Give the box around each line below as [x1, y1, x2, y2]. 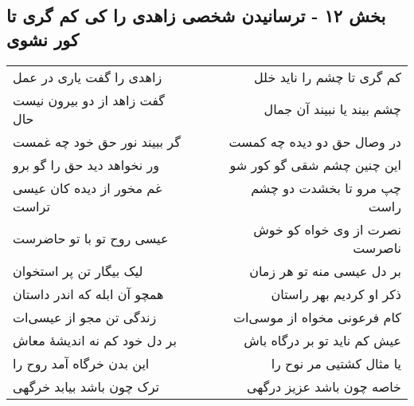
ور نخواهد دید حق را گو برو [13, 155, 160, 174]
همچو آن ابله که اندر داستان [13, 284, 164, 303]
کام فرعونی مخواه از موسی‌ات [232, 307, 401, 326]
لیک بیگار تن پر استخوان [13, 261, 143, 280]
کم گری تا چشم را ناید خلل [254, 67, 401, 86]
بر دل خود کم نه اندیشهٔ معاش [13, 330, 177, 349]
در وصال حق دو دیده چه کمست [228, 132, 401, 151]
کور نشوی [6, 26, 79, 51]
